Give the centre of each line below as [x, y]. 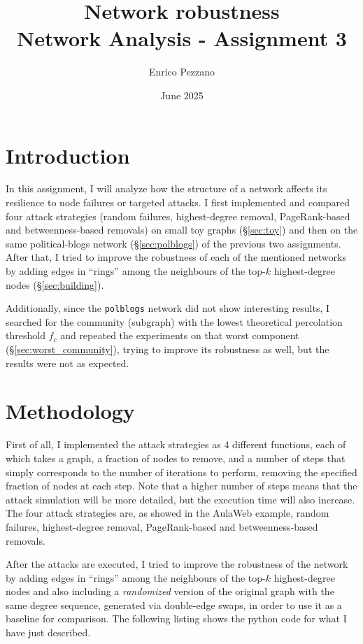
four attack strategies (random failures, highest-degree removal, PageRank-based [178, 216]
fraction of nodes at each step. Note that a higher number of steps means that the [181, 486]
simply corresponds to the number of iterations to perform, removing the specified [181, 472]
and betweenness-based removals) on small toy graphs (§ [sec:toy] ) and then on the [182, 230]
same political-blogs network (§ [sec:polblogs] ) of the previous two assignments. [173, 243]
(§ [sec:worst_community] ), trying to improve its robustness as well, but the [168, 349]
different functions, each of [289, 444]
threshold [26, 335]
